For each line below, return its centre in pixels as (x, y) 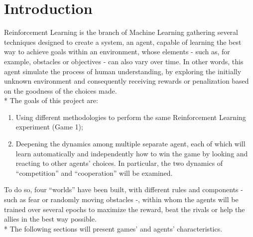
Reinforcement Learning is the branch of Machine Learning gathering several (121, 32)
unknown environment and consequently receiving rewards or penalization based (126, 81)
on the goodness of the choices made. (61, 90)
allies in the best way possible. (50, 219)
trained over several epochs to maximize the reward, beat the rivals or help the (125, 209)
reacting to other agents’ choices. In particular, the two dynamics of (119, 163)
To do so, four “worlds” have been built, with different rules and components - (124, 189)
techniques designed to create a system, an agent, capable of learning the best (123, 42)
